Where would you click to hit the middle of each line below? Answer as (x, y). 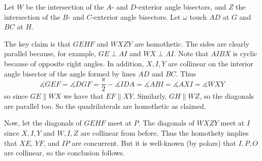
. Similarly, (150, 96)
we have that (84, 96)
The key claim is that (38, 43)
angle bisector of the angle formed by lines (70, 73)
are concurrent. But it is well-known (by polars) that (154, 143)
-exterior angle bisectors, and (181, 7)
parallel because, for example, (50, 53)
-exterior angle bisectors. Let (136, 16)
